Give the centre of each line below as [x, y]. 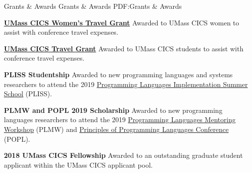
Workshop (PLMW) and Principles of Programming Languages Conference [116, 129]
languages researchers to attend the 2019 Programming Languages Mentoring [120, 119]
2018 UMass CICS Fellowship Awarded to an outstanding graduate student [124, 155]
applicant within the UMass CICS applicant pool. [78, 164]
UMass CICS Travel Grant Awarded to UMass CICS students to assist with [124, 48]
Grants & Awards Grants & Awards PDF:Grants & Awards [93, 6]
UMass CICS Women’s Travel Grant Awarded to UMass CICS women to [122, 22]
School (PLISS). [28, 94]
